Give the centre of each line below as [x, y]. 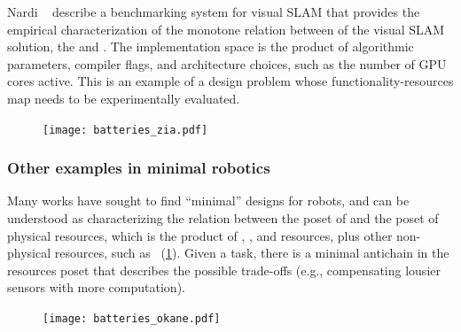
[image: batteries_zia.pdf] [125, 130]
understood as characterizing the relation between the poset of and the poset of [223, 218]
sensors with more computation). [96, 287]
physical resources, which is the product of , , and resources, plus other [200, 235]
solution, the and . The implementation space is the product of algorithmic [211, 46]
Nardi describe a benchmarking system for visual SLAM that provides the [214, 12]
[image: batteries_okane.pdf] [132, 319]
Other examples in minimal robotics [139, 168]
